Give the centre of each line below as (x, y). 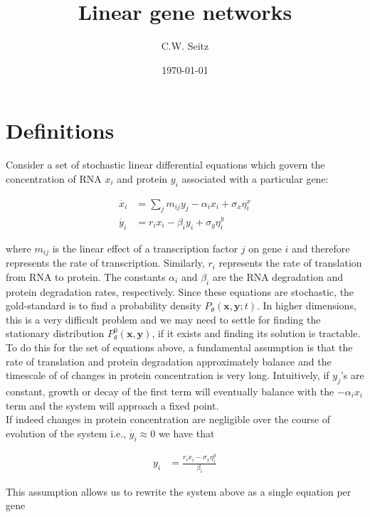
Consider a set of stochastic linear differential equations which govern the (165, 165)
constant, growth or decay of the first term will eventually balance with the (170, 391)
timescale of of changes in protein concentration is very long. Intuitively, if (168, 375)
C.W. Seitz (185, 46)
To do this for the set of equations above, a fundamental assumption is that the (179, 347)
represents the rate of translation (290, 263)
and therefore (321, 248)
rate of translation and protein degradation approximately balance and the (169, 361)
